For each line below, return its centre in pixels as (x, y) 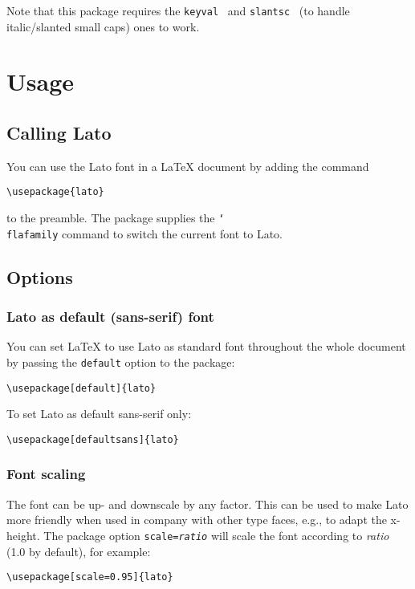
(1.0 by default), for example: (79, 551)
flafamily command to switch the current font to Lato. (144, 233)
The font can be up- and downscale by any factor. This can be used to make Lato (207, 504)
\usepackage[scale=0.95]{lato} (90, 577)
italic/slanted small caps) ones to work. (103, 26)
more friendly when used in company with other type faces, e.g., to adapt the (197, 520)
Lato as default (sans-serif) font (110, 317)
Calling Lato (59, 133)
